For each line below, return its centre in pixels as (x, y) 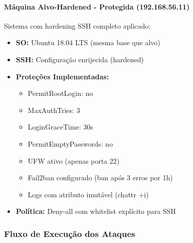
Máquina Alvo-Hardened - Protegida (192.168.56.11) (97, 6)
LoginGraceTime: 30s (60, 127)
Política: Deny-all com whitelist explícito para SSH (96, 211)
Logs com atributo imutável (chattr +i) (88, 194)
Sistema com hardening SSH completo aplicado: (77, 25)
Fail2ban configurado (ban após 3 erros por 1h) (100, 177)
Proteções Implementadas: (62, 76)
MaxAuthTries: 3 (54, 110)
